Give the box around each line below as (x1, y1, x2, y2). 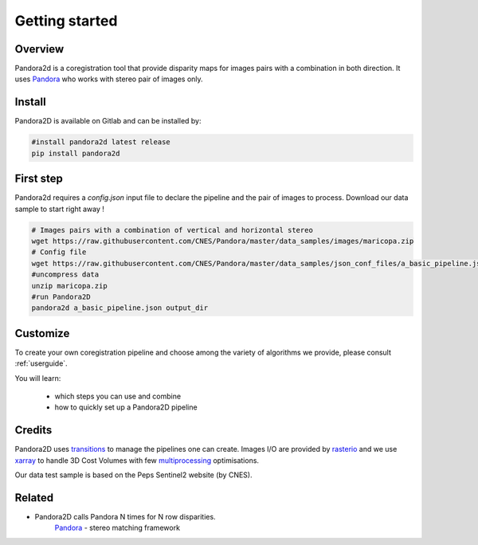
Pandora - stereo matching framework (54, 523, 181, 533)
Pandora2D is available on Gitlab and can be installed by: (14, 116, 202, 126)
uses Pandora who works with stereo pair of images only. (14, 74, 203, 84)
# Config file (31, 248, 87, 257)
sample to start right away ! (14, 204, 105, 214)
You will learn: (14, 373, 61, 382)
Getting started (14, 12, 118, 29)
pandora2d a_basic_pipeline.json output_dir (31, 304, 209, 312)
